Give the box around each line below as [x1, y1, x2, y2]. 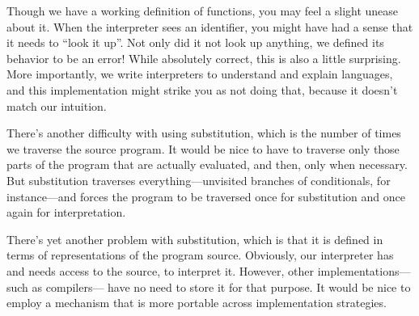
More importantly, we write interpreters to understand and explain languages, [6, 65, 393, 82]
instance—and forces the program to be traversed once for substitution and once [6, 187, 405, 204]
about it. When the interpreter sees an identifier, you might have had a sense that [6, 18, 413, 35]
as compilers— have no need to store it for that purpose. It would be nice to [32, 278, 411, 295]
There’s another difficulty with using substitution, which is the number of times [6, 124, 401, 141]
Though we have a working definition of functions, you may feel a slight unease [6, 2, 399, 19]
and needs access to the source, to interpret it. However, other [6, 262, 315, 279]
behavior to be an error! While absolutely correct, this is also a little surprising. [6, 49, 401, 66]
